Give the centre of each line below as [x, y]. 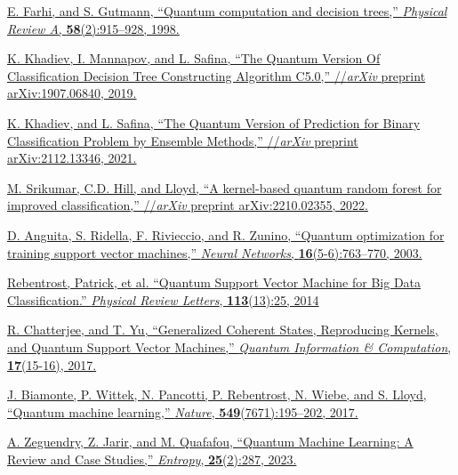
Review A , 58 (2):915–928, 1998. [93, 28]
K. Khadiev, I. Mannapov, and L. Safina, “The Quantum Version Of [194, 58]
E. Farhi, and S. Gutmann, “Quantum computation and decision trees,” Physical [227, 11]
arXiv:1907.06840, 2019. [72, 93]
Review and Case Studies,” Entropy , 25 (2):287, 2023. [152, 459]
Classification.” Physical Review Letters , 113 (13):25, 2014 [163, 299]
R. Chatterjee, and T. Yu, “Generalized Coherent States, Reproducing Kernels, [223, 330]
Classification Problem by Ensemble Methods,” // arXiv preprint [183, 140]
